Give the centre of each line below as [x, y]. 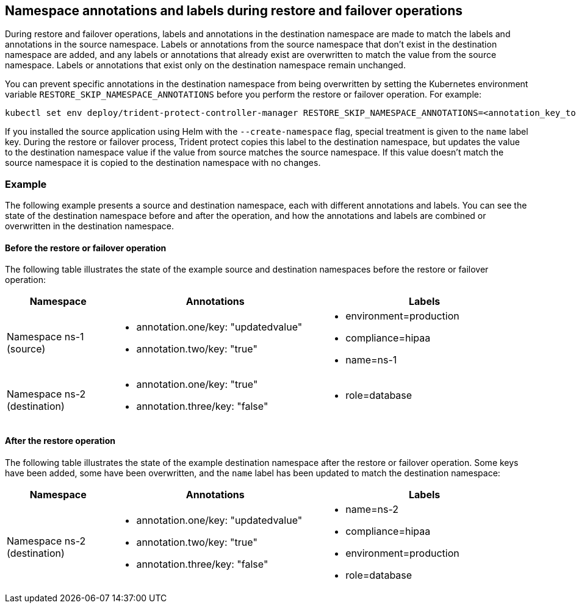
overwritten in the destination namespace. [89, 226]
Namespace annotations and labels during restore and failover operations [234, 11]
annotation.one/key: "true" [197, 384]
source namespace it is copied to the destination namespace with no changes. [163, 163]
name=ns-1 [371, 360]
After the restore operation [60, 441]
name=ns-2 [372, 509]
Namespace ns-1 [45, 337]
